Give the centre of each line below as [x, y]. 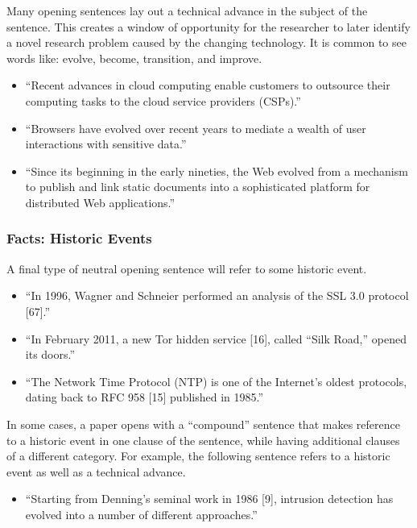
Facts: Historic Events [79, 238]
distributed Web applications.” [100, 202]
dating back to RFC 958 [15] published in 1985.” [145, 397]
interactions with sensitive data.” [106, 144]
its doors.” [50, 354]
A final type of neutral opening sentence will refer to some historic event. [187, 268]
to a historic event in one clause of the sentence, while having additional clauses [203, 440]
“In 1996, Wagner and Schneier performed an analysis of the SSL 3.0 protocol [217, 295]
